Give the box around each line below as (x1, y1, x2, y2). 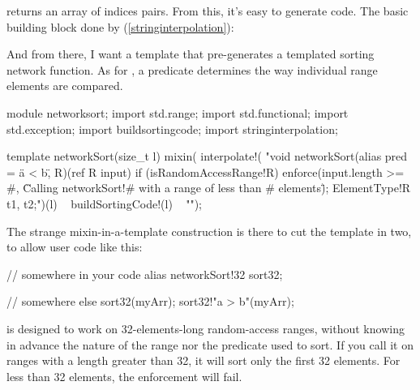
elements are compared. (6, 77, 123, 94)
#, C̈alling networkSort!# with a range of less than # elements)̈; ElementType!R (6, 179, 411, 196)
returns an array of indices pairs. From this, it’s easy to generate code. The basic (6, 2, 409, 19)
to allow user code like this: (6, 238, 143, 255)
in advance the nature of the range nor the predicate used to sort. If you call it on (6, 336, 414, 353)
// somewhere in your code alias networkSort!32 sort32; (6, 265, 283, 282)
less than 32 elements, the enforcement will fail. (6, 367, 242, 384)
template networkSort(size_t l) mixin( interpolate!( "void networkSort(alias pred (6, 148, 408, 165)
